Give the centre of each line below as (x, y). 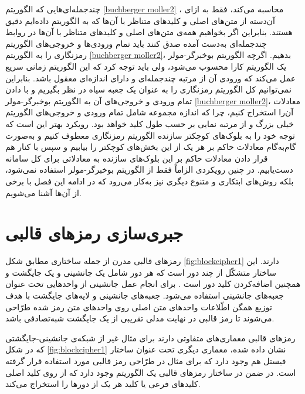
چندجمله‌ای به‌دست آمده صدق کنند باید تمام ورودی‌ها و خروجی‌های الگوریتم (136, 43)
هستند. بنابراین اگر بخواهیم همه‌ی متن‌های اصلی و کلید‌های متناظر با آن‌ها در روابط (149, 32)
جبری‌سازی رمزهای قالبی (94, 233)
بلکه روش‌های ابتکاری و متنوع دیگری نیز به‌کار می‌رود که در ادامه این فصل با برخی (150, 181)
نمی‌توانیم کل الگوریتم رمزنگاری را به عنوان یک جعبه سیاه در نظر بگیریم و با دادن (148, 89)
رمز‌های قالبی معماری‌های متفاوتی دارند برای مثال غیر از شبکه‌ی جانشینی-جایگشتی (150, 338)
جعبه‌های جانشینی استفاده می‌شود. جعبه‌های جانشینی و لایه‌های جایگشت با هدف (145, 295)
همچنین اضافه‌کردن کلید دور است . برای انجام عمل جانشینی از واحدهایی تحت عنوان (153, 284)
